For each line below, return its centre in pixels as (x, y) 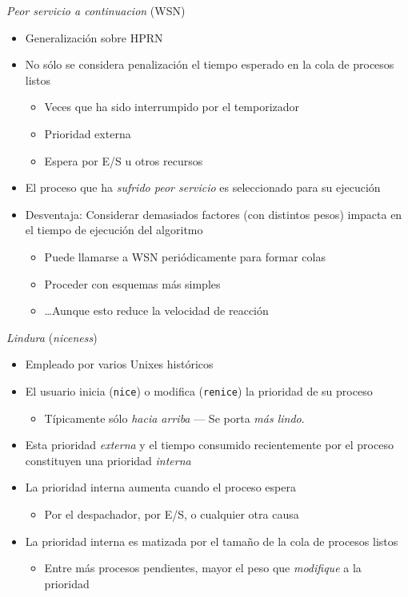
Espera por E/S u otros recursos (124, 160)
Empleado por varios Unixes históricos (119, 364)
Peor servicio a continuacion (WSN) (96, 10)
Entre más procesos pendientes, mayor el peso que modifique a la (203, 568)
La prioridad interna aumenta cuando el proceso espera (160, 487)
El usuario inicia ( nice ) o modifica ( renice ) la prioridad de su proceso (199, 390)
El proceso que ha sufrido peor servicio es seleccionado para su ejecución (203, 187)
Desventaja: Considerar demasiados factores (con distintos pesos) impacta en (214, 214)
